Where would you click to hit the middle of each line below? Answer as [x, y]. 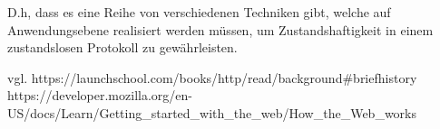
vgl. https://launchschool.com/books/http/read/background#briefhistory [212, 77]
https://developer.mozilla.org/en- [100, 95]
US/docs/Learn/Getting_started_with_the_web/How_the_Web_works [212, 112]
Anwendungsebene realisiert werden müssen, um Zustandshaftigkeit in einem [220, 29]
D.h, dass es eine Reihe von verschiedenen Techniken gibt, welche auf [199, 12]
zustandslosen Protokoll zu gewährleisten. [122, 47]
